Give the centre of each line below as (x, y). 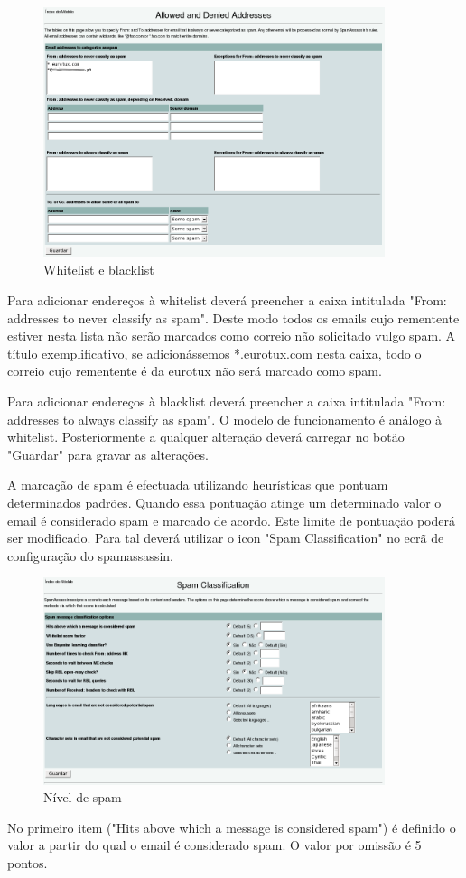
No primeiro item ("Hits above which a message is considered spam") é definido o (232, 827)
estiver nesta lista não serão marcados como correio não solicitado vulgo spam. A (232, 336)
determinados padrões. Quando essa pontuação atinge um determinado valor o (224, 502)
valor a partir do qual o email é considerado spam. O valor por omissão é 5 (214, 845)
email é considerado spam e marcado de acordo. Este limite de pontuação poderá (231, 520)
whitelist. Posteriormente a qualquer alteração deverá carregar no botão (206, 437)
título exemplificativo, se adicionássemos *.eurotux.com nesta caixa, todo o (214, 353)
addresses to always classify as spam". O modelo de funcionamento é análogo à (225, 419)
